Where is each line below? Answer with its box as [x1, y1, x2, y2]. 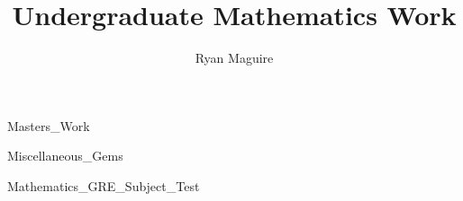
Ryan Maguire [195, 48, 274, 67]
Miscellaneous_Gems [7, 146, 123, 165]
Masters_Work [7, 116, 90, 135]
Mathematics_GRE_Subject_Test [7, 176, 200, 195]
